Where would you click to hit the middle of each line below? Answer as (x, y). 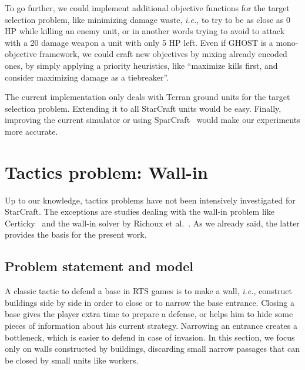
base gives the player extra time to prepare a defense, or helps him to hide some (149, 314)
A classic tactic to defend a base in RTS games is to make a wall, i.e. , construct (148, 291)
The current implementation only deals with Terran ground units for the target (148, 97)
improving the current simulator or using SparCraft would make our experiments (152, 120)
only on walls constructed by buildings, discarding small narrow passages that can (152, 349)
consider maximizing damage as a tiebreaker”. (87, 77)
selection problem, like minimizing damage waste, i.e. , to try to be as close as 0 (148, 19)
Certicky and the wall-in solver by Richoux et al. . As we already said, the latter (152, 223)
